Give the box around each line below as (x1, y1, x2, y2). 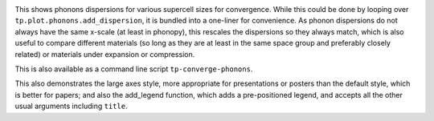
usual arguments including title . (14, 101, 128, 111)
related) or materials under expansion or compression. (14, 49, 195, 59)
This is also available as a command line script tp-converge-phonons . (14, 64, 253, 74)
